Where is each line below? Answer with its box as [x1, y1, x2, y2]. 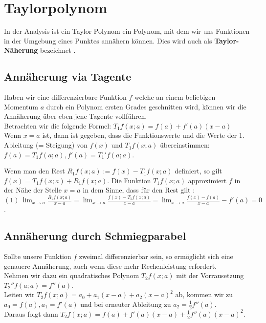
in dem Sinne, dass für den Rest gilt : [83, 185, 195, 195]
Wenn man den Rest [4, 166, 65, 176]
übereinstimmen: [160, 140, 210, 150]
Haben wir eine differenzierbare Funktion [4, 92, 127, 102]
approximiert [188, 175, 227, 185]
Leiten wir [4, 289, 35, 300]
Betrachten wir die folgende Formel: [4, 120, 111, 130]
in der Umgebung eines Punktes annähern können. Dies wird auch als [4, 35, 212, 45]
